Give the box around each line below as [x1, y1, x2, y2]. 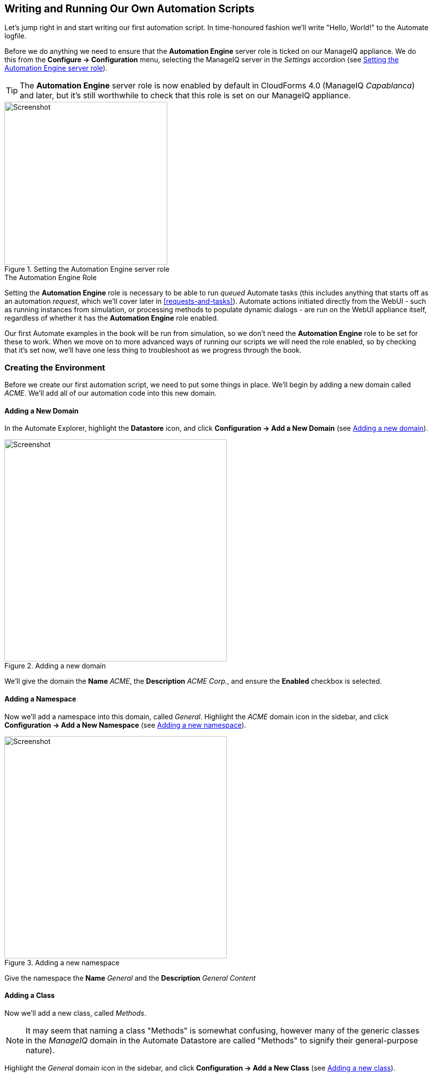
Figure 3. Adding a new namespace [4, 958, 120, 967]
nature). [26, 1045, 55, 1055]
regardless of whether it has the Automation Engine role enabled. [4, 314, 219, 323]
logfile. [4, 32, 27, 41]
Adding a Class [4, 991, 55, 1000]
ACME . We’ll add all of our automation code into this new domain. [4, 389, 217, 398]
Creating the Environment [4, 362, 105, 372]
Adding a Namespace [4, 695, 77, 703]
